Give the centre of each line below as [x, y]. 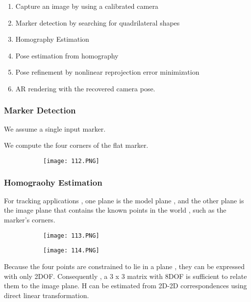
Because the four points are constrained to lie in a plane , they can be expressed [125, 266]
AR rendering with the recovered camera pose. [85, 88]
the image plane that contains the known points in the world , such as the [115, 210]
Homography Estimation [52, 39]
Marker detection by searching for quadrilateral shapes [98, 22]
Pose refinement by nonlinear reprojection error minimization [107, 72]
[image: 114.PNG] [71, 251]
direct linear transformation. [47, 295]
